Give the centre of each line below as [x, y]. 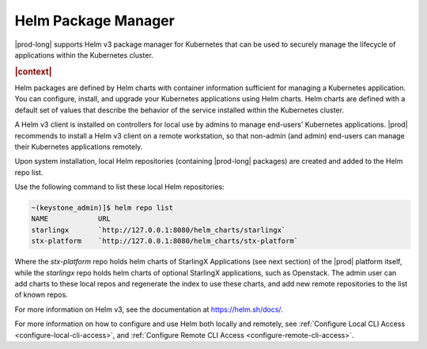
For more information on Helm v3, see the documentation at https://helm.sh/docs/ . [149, 309]
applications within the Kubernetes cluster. [84, 55]
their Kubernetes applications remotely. [79, 146]
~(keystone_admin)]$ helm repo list [102, 208]
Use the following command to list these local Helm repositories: [119, 187]
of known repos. [41, 295]
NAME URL [71, 219]
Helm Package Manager [95, 21]
